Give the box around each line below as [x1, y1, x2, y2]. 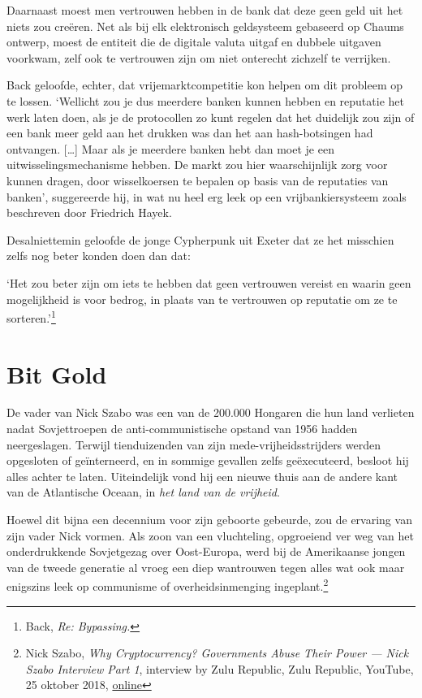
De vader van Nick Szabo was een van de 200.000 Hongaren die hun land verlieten [6, 404, 415, 421]
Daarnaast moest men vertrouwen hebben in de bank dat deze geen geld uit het [6, 2, 403, 18]
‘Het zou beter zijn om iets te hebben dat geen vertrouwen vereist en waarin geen [6, 274, 411, 291]
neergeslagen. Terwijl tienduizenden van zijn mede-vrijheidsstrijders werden [6, 436, 381, 453]
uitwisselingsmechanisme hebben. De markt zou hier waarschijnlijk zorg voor [6, 156, 388, 173]
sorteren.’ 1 [6, 307, 56, 326]
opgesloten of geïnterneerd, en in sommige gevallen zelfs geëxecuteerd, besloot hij [6, 452, 409, 469]
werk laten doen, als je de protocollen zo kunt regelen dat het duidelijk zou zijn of [6, 108, 415, 125]
